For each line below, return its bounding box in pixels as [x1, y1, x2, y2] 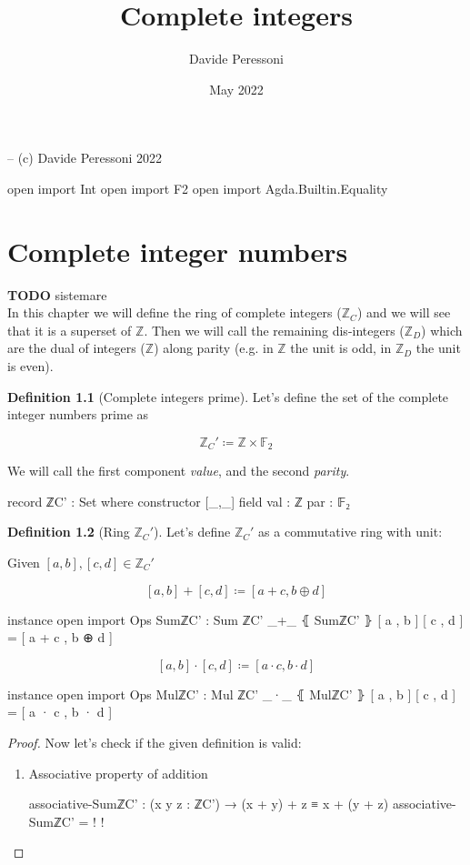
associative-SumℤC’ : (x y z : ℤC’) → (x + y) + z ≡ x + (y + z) [28, 794, 389, 813]
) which [421, 320, 463, 339]
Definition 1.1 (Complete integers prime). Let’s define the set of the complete [7, 387, 449, 406]
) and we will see [356, 303, 451, 322]
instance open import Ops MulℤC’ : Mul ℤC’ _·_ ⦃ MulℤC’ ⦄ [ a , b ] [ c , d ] [7, 684, 456, 703]
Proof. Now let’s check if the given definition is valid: [7, 732, 302, 751]
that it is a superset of [7, 320, 132, 339]
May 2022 [209, 79, 264, 98]
